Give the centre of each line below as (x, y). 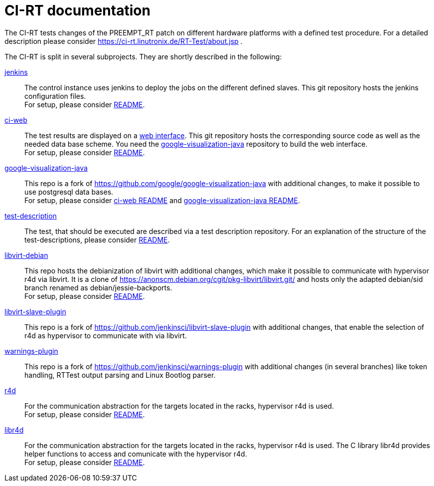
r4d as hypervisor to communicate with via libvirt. (106, 335)
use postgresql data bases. (69, 192)
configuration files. (55, 96)
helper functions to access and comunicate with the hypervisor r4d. (136, 454)
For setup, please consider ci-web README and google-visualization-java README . (162, 200)
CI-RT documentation (77, 10)
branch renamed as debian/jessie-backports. (98, 287)
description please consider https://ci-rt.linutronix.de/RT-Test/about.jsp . (124, 41)
